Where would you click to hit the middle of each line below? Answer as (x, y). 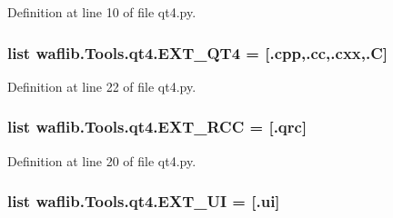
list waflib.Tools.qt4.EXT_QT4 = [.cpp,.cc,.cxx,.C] (198, 52)
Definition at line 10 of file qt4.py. (102, 12)
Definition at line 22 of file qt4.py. (102, 86)
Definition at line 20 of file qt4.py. (102, 160)
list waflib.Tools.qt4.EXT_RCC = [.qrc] (157, 127)
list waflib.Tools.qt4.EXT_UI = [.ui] (144, 201)
